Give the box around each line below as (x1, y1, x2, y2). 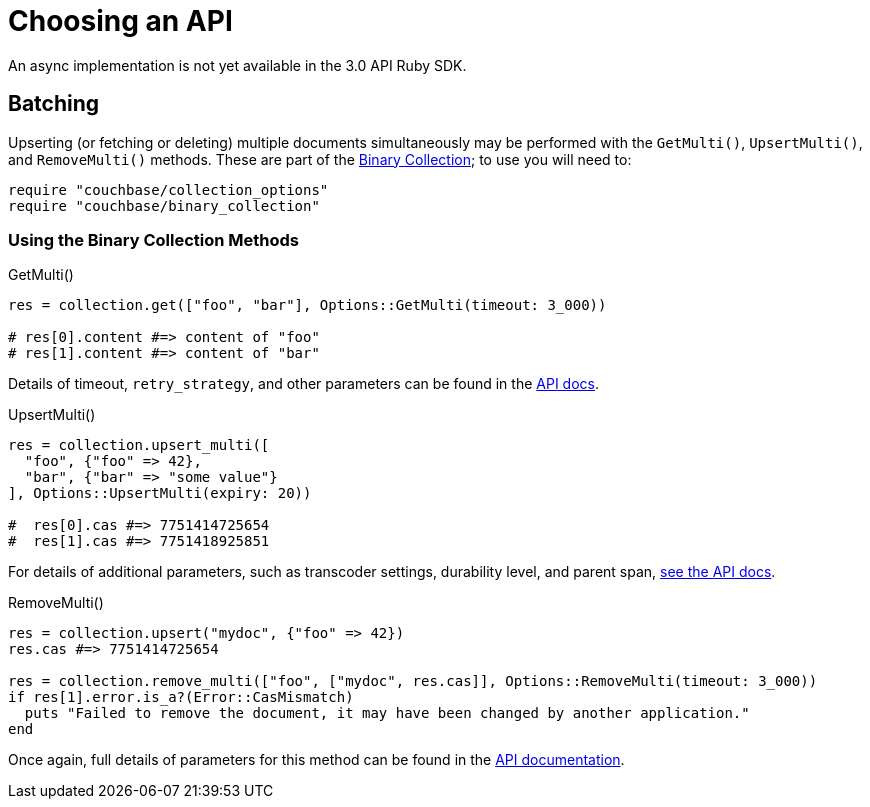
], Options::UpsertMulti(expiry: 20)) (8, 485, 312, 502)
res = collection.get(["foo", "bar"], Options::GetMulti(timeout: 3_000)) (8, 297, 607, 314)
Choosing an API (8, 4, 233, 38)
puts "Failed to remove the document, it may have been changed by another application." (24, 705, 750, 722)
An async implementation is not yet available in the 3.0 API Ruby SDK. (8, 56, 467, 74)
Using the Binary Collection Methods (8, 229, 299, 250)
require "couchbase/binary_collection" (8, 197, 320, 214)
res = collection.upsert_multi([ (8, 437, 270, 454)
